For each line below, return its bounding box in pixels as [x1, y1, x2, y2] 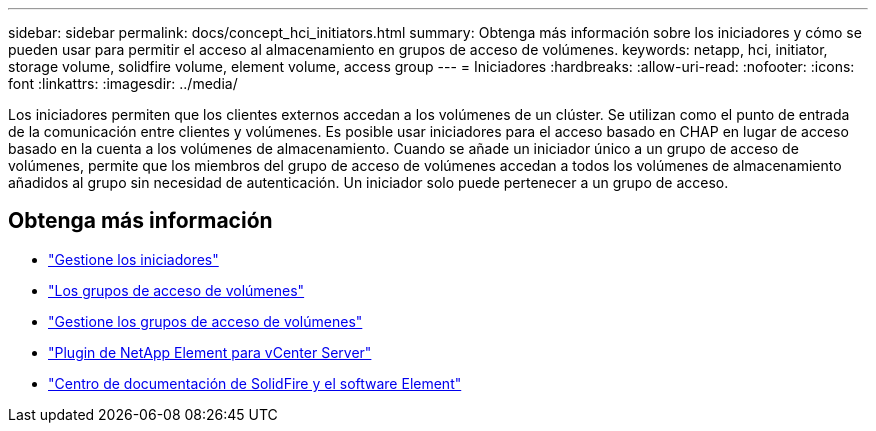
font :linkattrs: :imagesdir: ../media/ [8, 75, 238, 92]
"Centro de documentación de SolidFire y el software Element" [48, 374, 462, 392]
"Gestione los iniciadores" [48, 250, 219, 268]
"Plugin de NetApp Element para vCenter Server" [48, 343, 372, 361]
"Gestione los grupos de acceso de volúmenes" [48, 312, 363, 330]
